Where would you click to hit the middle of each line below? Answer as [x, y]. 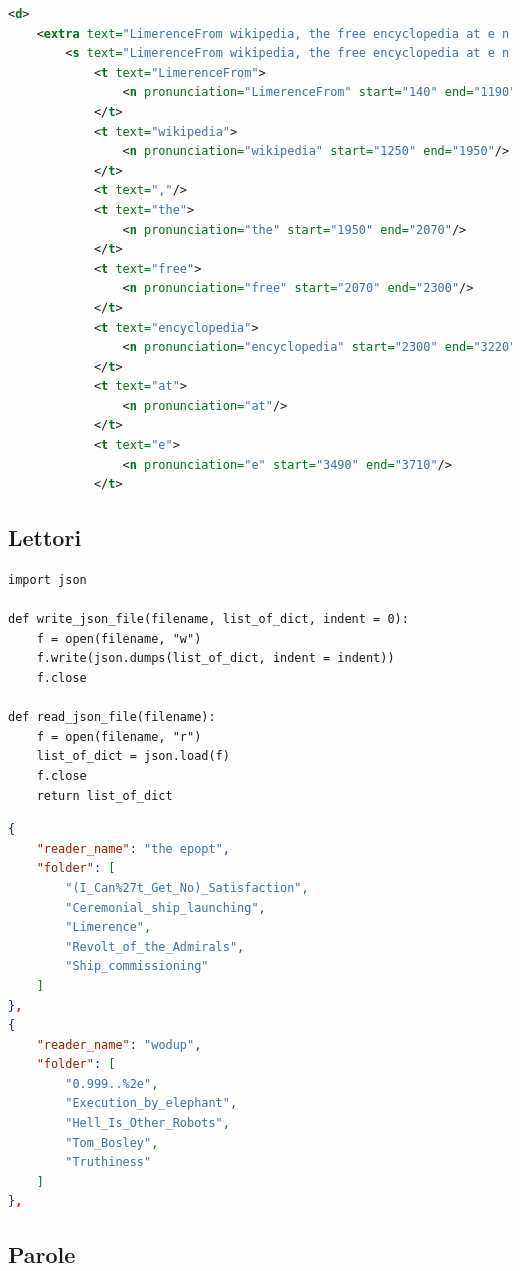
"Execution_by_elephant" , [151, 1103]
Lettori [45, 537]
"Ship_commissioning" [137, 966]
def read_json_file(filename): [112, 717]
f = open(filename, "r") [119, 736]
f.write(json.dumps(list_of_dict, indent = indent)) [215, 658]
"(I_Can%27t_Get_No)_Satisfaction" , [187, 887]
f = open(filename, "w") [119, 638]
